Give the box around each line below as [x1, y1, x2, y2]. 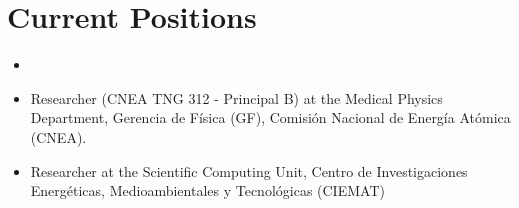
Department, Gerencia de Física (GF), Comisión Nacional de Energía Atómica [30, 107, 511, 128]
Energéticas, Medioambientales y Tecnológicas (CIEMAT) [30, 180, 385, 201]
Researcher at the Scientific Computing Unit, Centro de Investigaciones [30, 160, 468, 181]
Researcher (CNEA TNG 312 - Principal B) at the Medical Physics [30, 87, 443, 108]
